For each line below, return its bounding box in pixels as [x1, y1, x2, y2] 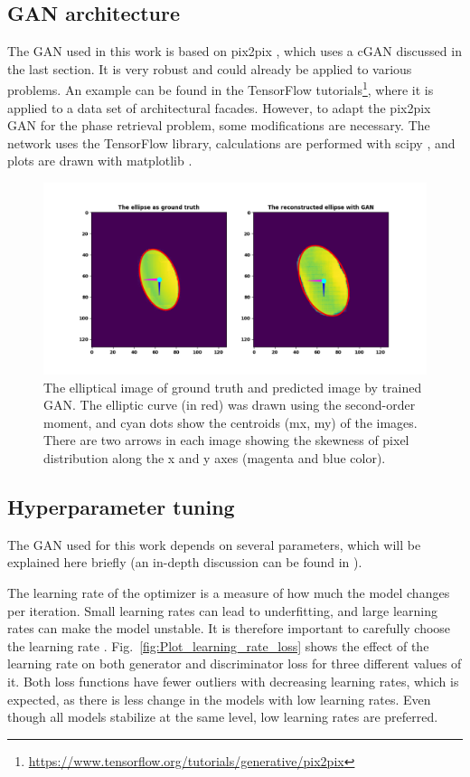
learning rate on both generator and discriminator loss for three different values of [7, 654, 462, 673]
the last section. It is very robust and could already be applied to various [7, 59, 412, 78]
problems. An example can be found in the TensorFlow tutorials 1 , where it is [7, 78, 434, 99]
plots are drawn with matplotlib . [7, 151, 193, 170]
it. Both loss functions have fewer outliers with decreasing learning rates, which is [7, 671, 459, 690]
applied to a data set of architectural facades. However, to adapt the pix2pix [7, 98, 431, 117]
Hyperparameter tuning [7, 492, 235, 520]
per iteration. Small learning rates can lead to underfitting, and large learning [7, 601, 438, 620]
